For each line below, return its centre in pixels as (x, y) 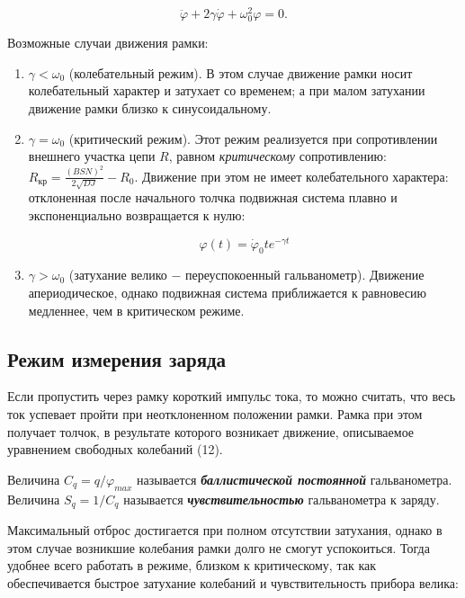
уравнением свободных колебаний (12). (115, 449)
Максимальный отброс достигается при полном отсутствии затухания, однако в (225, 530)
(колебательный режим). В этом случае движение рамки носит (241, 72)
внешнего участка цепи (92, 156)
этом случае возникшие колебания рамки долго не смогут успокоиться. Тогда (219, 547)
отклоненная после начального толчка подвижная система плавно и (213, 197)
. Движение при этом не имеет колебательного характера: (291, 176)
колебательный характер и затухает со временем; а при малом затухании (227, 90)
